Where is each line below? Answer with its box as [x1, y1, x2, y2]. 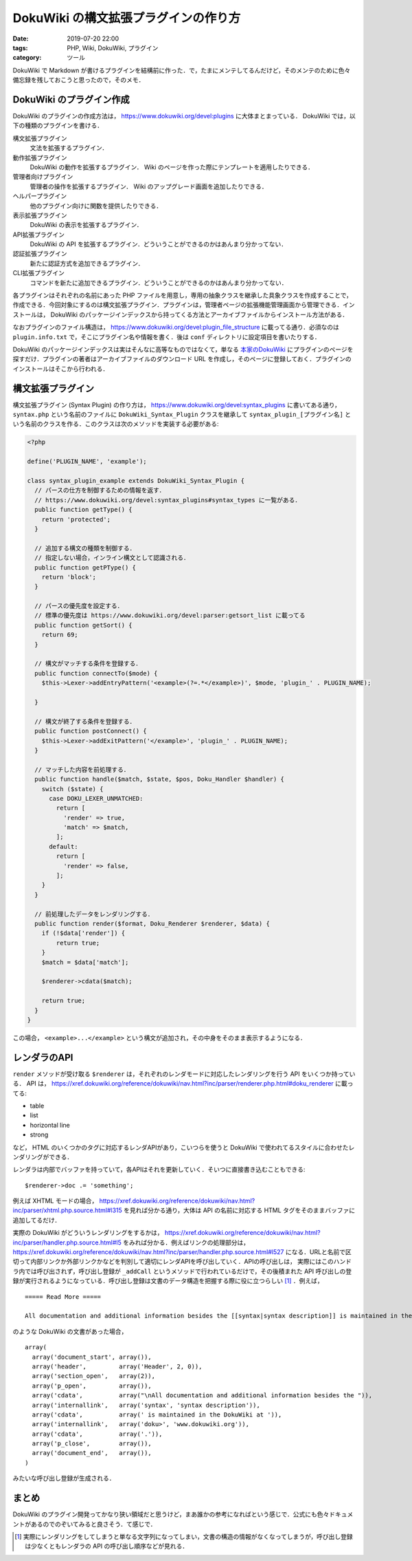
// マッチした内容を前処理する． [34, 766, 130, 773]
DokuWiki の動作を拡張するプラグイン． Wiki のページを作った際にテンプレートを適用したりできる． [30, 162, 314, 171]
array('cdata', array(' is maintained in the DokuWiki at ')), [32, 1410, 282, 1419]
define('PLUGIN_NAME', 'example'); [27, 457, 147, 466]
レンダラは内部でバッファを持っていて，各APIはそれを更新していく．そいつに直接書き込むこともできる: [12, 1165, 306, 1174]
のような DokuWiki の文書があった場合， [12, 1327, 128, 1335]
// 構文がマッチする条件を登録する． [34, 660, 142, 667]
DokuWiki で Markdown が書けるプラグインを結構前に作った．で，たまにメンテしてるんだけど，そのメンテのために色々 [12, 66, 351, 74]
